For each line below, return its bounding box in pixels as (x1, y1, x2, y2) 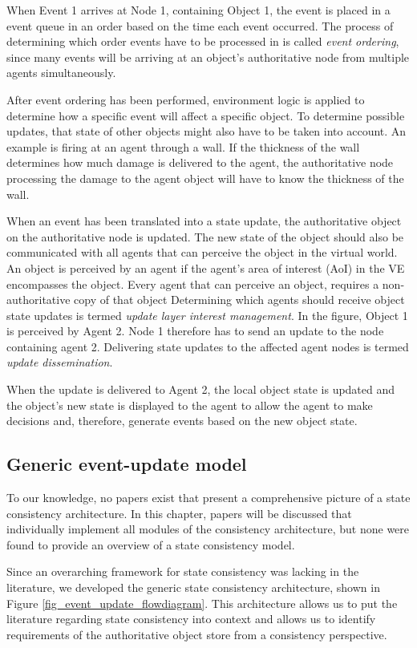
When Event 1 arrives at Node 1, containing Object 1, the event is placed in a (6, 2, 391, 18)
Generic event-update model (6, 452, 247, 476)
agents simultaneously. (6, 64, 116, 81)
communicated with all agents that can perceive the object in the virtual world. (6, 244, 398, 261)
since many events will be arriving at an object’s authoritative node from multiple (6, 48, 410, 65)
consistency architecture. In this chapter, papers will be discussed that (6, 504, 352, 521)
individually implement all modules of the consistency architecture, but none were (6, 520, 410, 537)
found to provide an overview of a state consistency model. (6, 536, 295, 553)
